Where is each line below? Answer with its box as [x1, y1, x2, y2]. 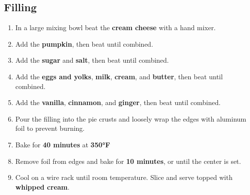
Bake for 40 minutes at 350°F [15, 139, 110, 149]
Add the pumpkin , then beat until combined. [15, 38, 153, 49]
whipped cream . [15, 181, 70, 192]
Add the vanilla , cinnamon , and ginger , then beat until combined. [15, 97, 221, 107]
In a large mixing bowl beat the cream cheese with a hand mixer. [15, 22, 216, 33]
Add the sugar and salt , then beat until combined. [15, 55, 169, 65]
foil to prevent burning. [15, 123, 85, 133]
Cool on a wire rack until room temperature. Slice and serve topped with [15, 172, 233, 182]
